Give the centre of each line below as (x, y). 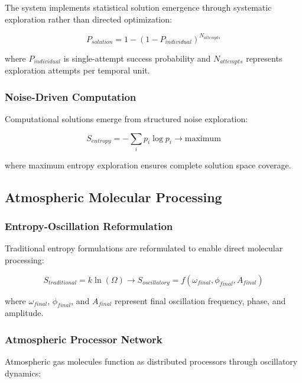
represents (264, 58)
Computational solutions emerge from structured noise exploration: (126, 118)
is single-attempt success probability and (137, 58)
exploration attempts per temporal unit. (77, 70)
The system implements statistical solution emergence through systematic (138, 7)
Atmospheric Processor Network (84, 339)
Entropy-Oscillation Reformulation (89, 226)
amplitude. (24, 313)
